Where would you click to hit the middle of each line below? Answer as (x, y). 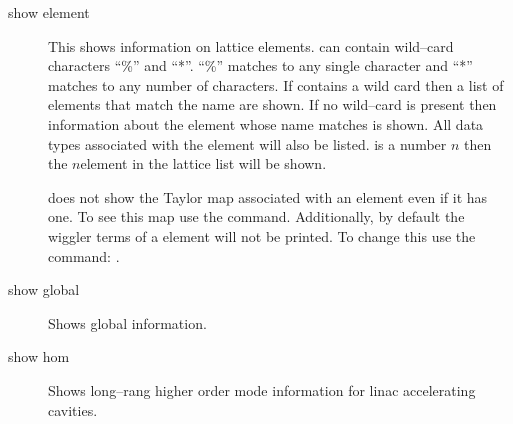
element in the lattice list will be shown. (203, 163)
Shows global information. (127, 322)
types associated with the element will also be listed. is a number (247, 143)
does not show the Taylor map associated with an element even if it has (268, 196)
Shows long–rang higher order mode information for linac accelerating (262, 389)
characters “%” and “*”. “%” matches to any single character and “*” (260, 65)
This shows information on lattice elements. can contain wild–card (251, 45)
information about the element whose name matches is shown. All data (266, 123)
